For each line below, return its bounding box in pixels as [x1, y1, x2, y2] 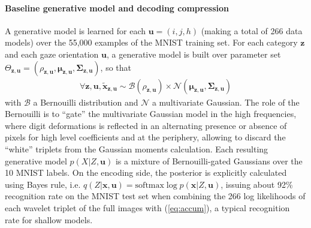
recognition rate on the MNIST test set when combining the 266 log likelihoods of [5, 190, 306, 202]
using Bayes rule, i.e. [5, 178, 81, 190]
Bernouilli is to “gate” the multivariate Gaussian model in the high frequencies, [5, 107, 297, 120]
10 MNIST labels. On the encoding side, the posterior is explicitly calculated [5, 166, 287, 179]
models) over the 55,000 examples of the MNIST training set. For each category [5, 36, 298, 49]
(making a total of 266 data [201, 24, 303, 37]
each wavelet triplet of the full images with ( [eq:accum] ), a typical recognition [5, 201, 290, 214]
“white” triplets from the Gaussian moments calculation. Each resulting [5, 142, 268, 155]
